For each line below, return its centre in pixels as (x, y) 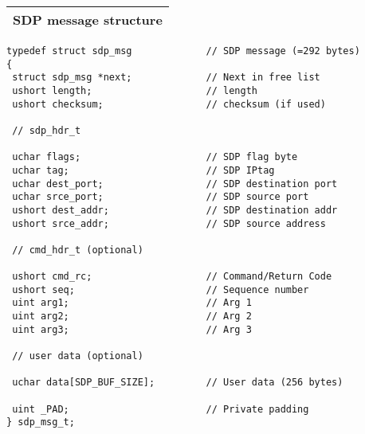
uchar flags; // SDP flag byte (155, 157)
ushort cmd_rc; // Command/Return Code (172, 277)
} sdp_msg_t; (41, 422)
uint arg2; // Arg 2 (132, 317)
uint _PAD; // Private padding (161, 409)
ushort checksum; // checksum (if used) (169, 104)
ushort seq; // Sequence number (161, 289)
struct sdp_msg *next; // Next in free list (166, 78)
